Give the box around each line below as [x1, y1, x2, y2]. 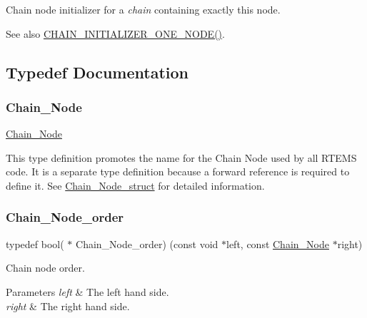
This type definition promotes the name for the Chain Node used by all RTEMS [6, 150, 357, 165]
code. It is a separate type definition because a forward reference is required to [6, 164, 350, 179]
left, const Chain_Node [226, 236, 329, 251]
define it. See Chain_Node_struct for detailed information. [6, 178, 265, 193]
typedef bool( [6, 236, 64, 251]
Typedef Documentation [6, 61, 188, 83]
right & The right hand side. [6, 298, 130, 313]
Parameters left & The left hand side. [6, 284, 169, 299]
